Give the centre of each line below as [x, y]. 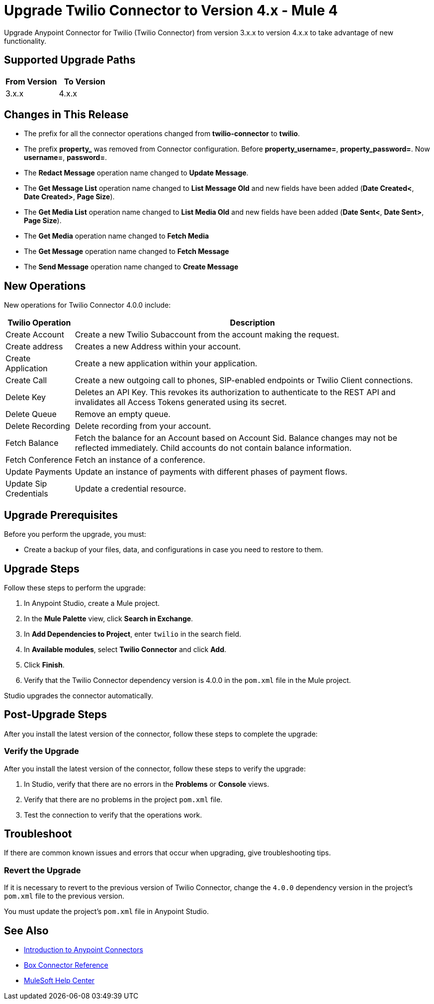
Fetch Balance [32, 443]
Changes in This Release [66, 115]
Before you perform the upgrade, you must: [75, 534]
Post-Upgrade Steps [56, 715]
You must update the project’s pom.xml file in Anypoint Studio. [106, 912]
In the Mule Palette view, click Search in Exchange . [109, 618]
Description [253, 323]
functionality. [25, 41]
